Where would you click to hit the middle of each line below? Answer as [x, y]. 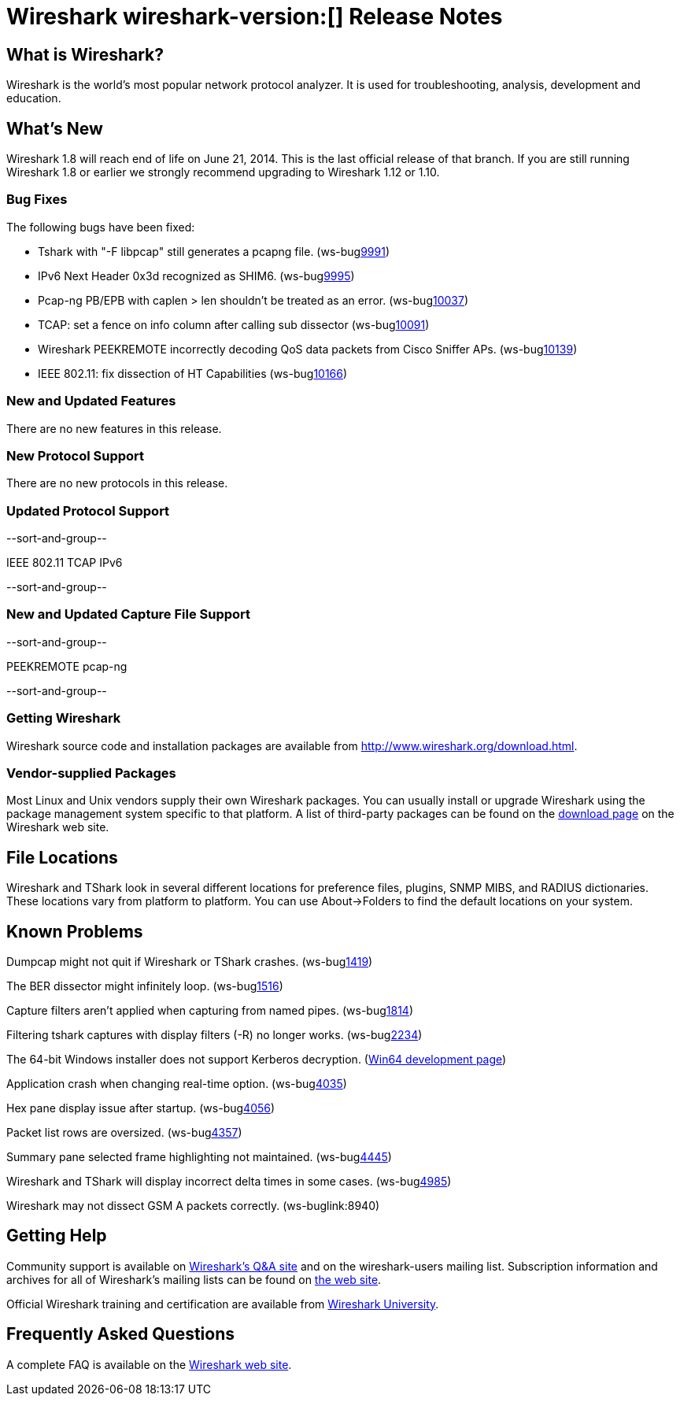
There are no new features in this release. [114, 428]
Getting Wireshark [64, 718]
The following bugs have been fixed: [101, 227]
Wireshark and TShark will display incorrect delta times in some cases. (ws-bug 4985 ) [229, 1181]
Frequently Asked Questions [121, 1334]
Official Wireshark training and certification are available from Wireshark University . [223, 1304]
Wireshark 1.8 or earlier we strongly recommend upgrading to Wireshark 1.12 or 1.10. [223, 172]
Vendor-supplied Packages [91, 773]
